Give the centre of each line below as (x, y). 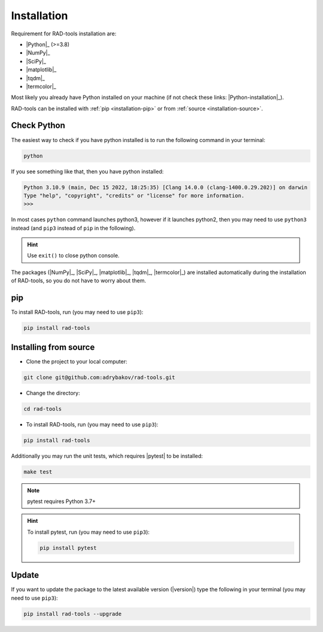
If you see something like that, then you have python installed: (87, 171)
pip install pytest (68, 548)
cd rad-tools (43, 409)
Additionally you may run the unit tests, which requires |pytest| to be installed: (107, 456)
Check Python (38, 126)
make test (38, 472)
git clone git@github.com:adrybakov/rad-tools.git (100, 377)
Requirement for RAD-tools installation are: (64, 34)
